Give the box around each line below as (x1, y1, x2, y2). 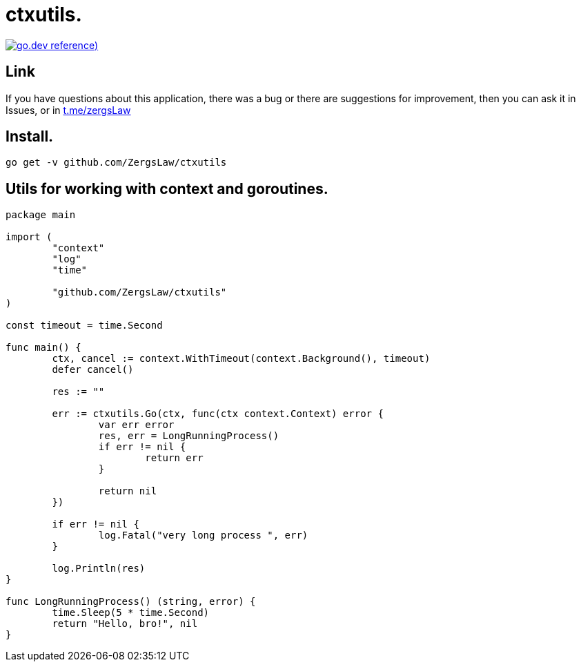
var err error (98, 419, 175, 431)
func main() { (6, 342, 81, 354)
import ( (6, 231, 52, 243)
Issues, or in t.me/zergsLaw (6, 104, 131, 116)
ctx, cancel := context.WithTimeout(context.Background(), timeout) (52, 353, 431, 365)
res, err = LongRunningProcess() (98, 430, 279, 442)
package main (6, 209, 76, 221)
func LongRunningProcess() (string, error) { (6, 596, 256, 608)
